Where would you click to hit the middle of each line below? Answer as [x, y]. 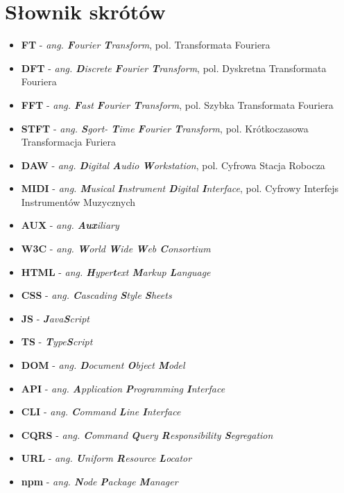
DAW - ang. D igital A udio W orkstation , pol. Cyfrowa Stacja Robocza [173, 165]
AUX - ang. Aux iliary [70, 225]
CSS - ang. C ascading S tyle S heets [96, 295]
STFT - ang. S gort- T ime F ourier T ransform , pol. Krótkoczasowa [165, 128]
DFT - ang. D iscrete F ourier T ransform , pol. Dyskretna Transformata [174, 68]
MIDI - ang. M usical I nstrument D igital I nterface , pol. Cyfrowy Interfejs [180, 188]
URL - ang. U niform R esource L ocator [106, 458]
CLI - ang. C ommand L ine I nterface [101, 412]
